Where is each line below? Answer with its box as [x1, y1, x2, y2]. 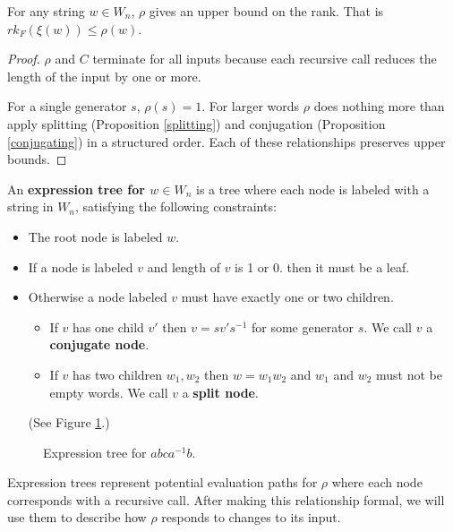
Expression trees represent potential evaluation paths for [7, 473, 318, 492]
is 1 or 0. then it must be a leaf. [235, 257, 410, 276]
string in [7, 197, 54, 216]
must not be [376, 365, 443, 383]
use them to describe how [7, 508, 147, 527]
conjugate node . [49, 335, 150, 354]
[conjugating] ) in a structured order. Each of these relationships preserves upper [7, 132, 446, 150]
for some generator [251, 317, 355, 336]
